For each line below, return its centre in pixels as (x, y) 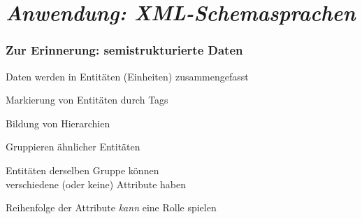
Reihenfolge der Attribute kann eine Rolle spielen (111, 207)
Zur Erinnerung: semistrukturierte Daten (124, 50)
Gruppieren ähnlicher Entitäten (73, 147)
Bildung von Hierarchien (58, 123)
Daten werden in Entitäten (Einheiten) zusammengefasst (127, 76)
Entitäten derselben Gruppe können (82, 170)
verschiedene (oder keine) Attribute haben (96, 184)
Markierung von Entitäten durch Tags (87, 100)
